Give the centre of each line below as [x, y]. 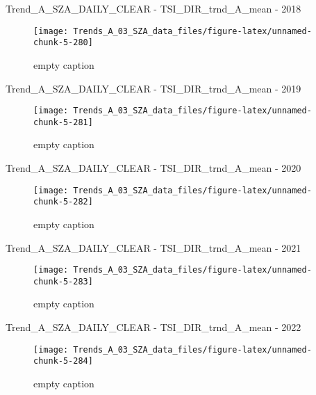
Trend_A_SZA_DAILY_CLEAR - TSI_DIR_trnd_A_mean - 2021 [153, 247]
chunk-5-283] [63, 281]
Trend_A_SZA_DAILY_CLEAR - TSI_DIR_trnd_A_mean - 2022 [153, 327]
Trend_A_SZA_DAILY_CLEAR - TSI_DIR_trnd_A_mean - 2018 [153, 8]
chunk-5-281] [63, 122]
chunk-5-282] [63, 202]
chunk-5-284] [63, 361]
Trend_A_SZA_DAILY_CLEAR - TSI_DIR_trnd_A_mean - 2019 [153, 88]
